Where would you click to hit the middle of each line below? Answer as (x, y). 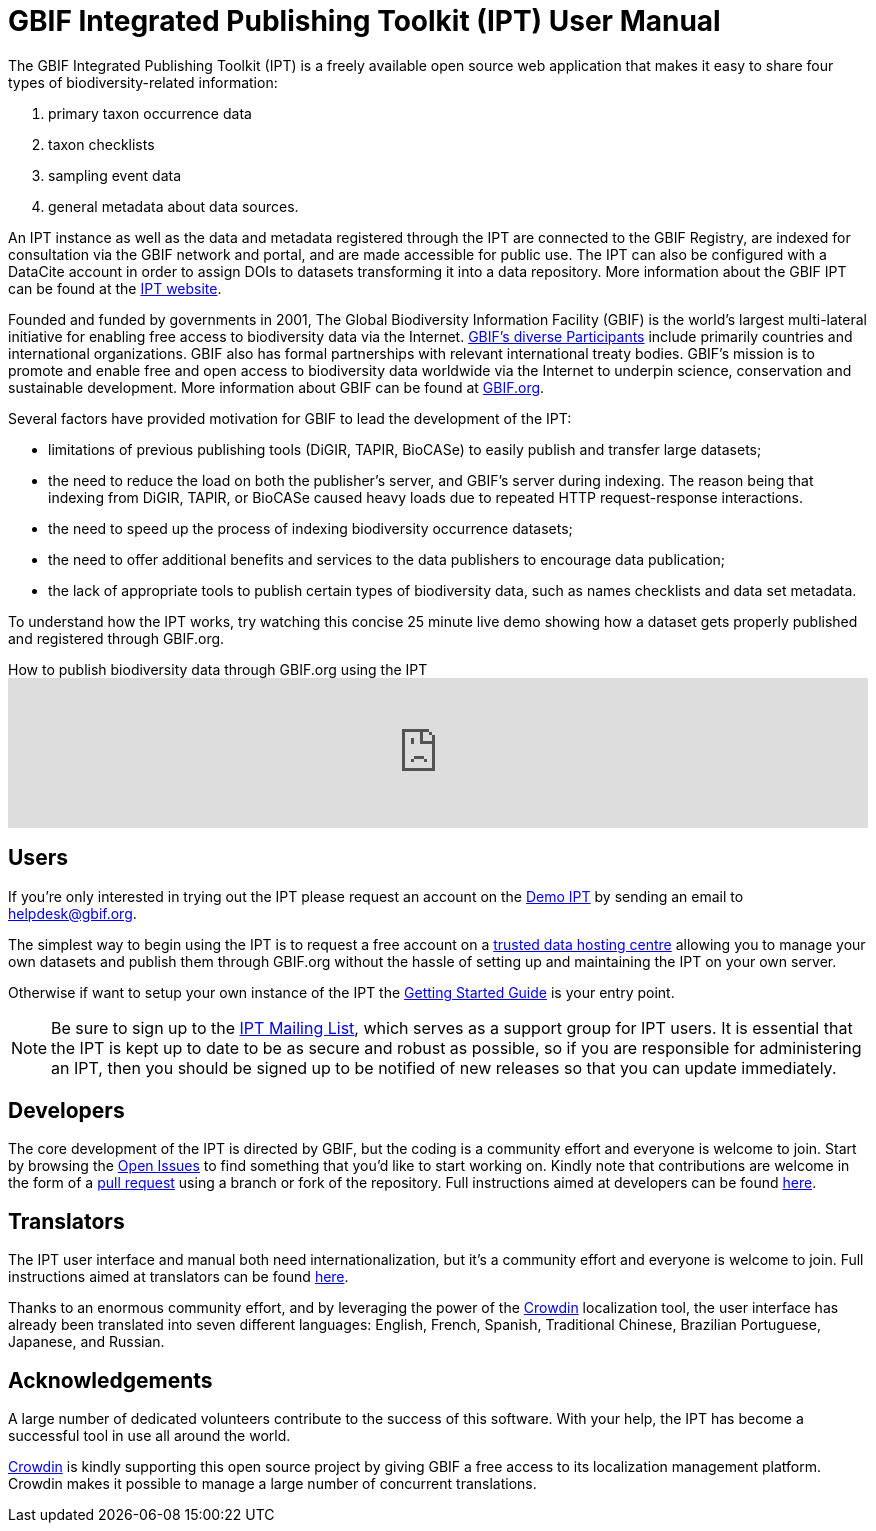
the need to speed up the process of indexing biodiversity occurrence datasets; (310, 528)
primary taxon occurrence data (150, 113)
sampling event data (115, 175)
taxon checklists (101, 144)
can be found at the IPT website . (115, 288)
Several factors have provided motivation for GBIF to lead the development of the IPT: (290, 418)
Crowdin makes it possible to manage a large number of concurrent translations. (272, 1484)
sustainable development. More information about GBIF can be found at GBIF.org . (276, 387)
